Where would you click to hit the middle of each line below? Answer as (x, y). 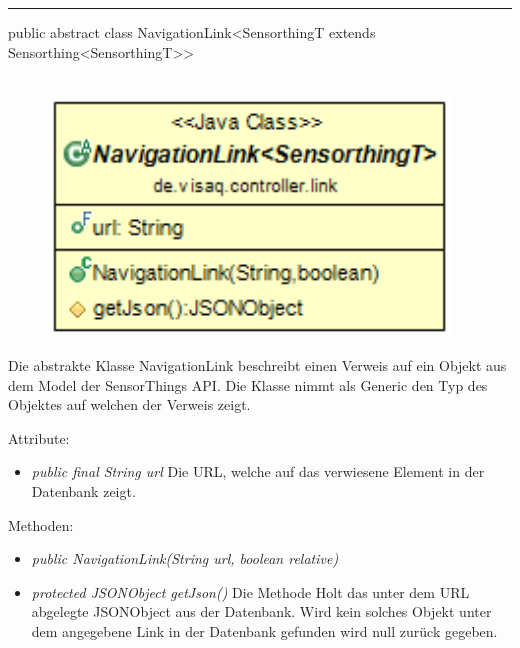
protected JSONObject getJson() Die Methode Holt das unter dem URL (250, 591)
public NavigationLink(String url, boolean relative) (185, 558)
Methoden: (41, 524)
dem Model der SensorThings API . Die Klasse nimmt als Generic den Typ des (248, 384)
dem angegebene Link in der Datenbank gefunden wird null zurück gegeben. (264, 630)
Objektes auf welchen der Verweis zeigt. (129, 404)
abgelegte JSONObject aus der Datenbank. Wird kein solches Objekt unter (261, 611)
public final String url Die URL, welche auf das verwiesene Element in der (258, 471)
